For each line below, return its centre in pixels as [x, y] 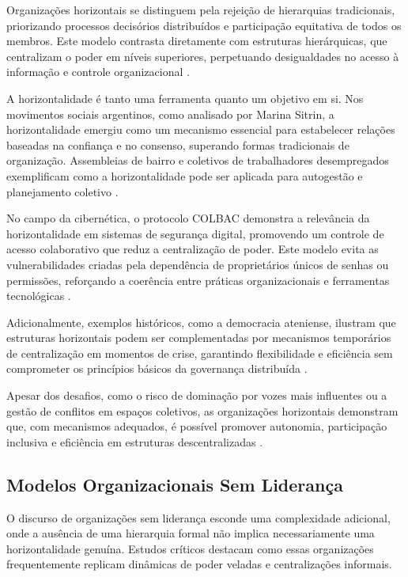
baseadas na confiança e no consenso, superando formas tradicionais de [178, 144]
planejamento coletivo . [62, 191]
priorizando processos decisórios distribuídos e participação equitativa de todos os [204, 25]
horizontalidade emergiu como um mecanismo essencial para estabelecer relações [201, 129]
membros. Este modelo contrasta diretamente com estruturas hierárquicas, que [197, 41]
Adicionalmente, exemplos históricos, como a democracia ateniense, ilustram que [201, 322]
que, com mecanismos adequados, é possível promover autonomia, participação [197, 426]
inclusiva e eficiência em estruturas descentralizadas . [135, 441]
